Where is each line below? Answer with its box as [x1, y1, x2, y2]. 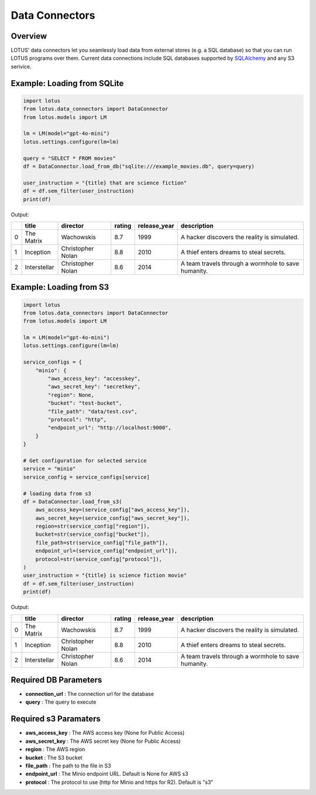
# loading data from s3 [23, 490, 92, 497]
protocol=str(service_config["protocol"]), [35, 556, 162, 562]
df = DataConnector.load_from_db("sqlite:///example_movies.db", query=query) [23, 163, 255, 169]
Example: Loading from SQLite [11, 78, 124, 88]
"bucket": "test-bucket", [47, 400, 122, 407]
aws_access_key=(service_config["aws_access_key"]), [35, 507, 190, 513]
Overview [11, 31, 47, 41]
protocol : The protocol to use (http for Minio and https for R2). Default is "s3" [25, 779, 214, 786]
